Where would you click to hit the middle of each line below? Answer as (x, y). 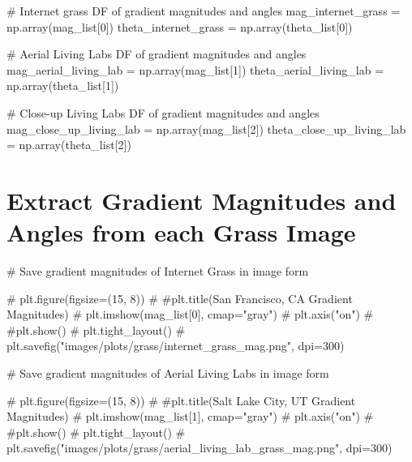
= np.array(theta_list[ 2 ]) (69, 145)
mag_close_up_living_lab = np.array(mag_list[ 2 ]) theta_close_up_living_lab (206, 128)
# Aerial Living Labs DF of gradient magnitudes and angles (157, 54)
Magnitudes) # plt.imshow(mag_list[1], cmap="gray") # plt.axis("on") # (190, 416)
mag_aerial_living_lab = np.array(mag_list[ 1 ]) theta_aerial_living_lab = (195, 69)
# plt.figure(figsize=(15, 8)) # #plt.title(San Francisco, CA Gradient (180, 298)
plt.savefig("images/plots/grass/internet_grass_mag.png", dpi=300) (176, 346)
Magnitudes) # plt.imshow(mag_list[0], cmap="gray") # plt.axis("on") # (190, 314)
